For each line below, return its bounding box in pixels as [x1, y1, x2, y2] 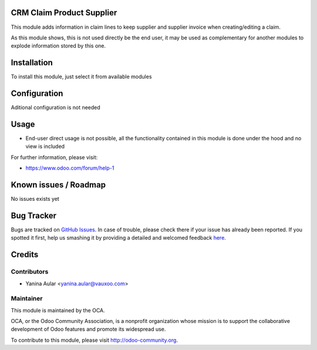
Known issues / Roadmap [11, 180, 106, 190]
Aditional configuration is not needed [11, 104, 101, 111]
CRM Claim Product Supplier [11, 8, 117, 18]
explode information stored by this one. [11, 42, 106, 49]
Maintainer [11, 294, 43, 302]
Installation [11, 58, 53, 68]
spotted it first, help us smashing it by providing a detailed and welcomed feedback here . [11, 234, 226, 241]
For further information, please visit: [11, 153, 98, 161]
